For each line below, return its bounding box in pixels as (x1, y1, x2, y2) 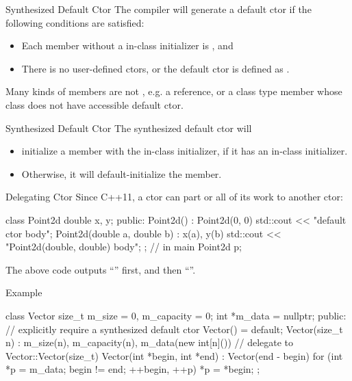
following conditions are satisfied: (5, 15, 144, 29)
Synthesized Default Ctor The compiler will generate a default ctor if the (5, 2, 312, 16)
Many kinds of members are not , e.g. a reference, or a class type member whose (5, 84, 342, 98)
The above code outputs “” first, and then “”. (5, 262, 196, 276)
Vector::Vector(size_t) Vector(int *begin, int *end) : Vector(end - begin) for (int (5, 348, 343, 363)
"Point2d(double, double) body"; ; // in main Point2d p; (5, 239, 242, 254)
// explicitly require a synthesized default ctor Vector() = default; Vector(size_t (5, 321, 343, 336)
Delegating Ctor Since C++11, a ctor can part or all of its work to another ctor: (5, 189, 343, 204)
